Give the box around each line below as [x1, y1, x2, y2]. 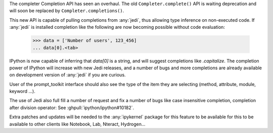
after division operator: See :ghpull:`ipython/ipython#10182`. [9, 104, 134, 111]
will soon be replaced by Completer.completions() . [9, 8, 124, 14]
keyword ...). [9, 88, 35, 95]
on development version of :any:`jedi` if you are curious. [9, 72, 126, 78]
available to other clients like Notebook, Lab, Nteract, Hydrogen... [9, 121, 146, 127]
